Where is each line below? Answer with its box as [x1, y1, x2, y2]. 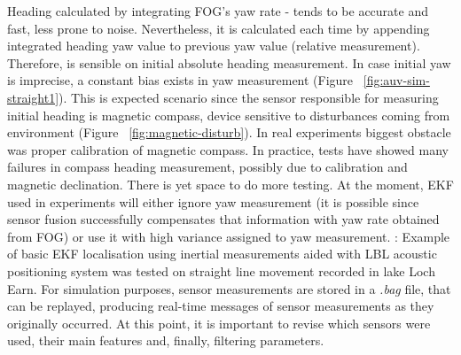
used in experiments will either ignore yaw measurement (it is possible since [7, 192, 419, 211]
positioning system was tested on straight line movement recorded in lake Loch [7, 261, 435, 280]
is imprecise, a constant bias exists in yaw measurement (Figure [7, 71, 354, 89]
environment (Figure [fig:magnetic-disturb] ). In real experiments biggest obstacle [7, 123, 451, 142]
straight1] [7, 88, 59, 106]
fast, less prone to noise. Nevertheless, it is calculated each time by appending [7, 19, 430, 37]
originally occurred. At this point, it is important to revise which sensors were [7, 313, 431, 332]
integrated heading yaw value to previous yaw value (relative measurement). [7, 36, 420, 55]
